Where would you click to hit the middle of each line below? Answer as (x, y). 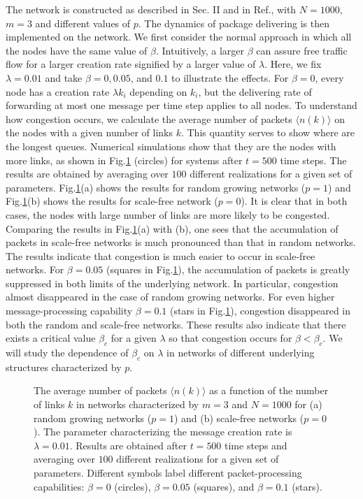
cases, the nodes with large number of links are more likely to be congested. (168, 214)
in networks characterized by (138, 404)
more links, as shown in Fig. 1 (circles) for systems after (124, 160)
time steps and (256, 445)
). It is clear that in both (294, 201)
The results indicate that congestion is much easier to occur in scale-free (161, 255)
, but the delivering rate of (255, 91)
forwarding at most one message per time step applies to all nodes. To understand (181, 105)
